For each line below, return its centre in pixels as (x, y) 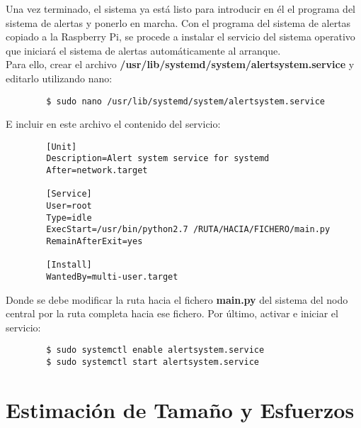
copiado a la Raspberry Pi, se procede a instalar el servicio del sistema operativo (180, 37)
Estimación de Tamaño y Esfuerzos (180, 409)
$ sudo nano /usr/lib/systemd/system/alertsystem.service (186, 101)
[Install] (69, 265)
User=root (69, 206)
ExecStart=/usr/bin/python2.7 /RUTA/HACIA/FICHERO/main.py (188, 230)
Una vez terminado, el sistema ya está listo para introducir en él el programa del (181, 9)
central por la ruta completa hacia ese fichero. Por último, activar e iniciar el (172, 313)
